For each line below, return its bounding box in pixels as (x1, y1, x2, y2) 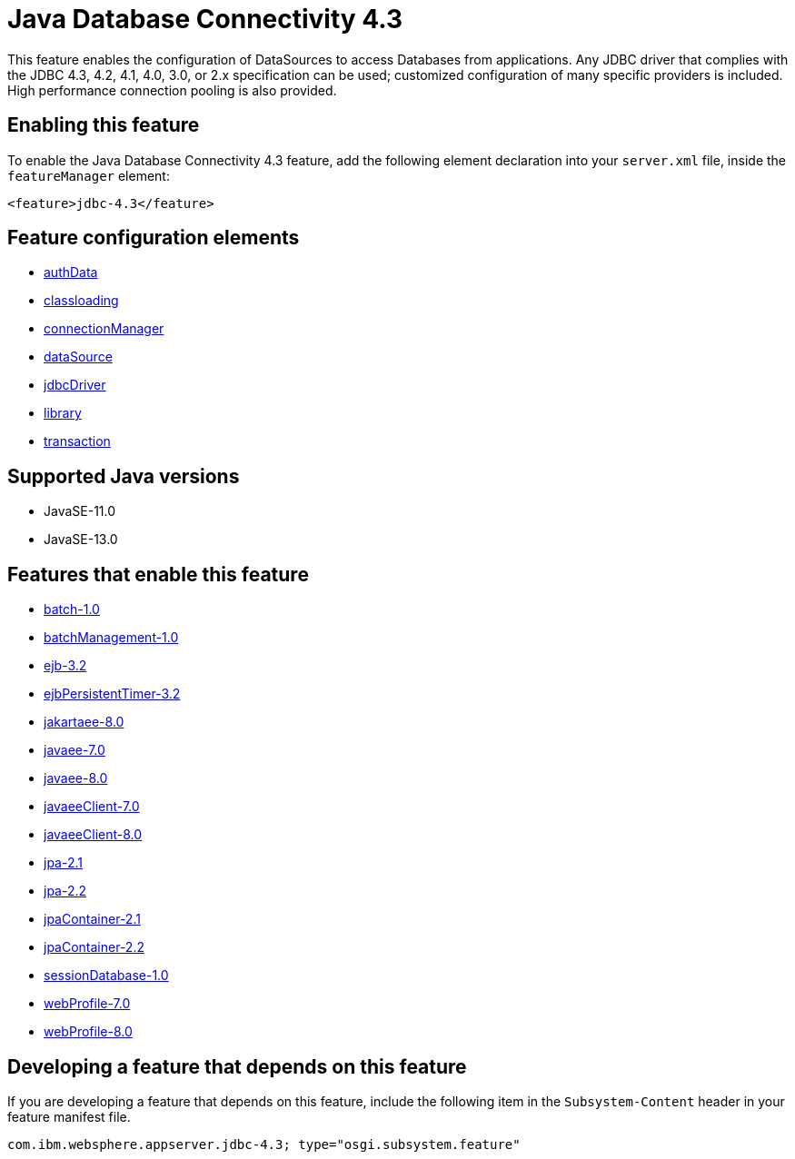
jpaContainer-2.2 (44, 939, 144, 956)
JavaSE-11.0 (44, 503, 116, 520)
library (44, 405, 82, 421)
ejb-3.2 (44, 658, 87, 674)
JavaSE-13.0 (44, 531, 118, 548)
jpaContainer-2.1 (44, 911, 141, 927)
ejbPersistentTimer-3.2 (44, 686, 181, 702)
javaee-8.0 (44, 770, 108, 787)
